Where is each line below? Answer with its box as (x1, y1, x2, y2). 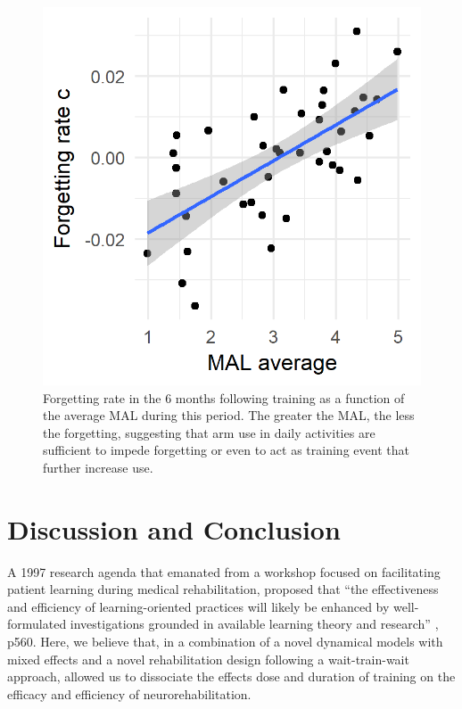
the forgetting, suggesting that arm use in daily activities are (43, 423, 375, 441)
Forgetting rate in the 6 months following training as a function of (43, 388, 405, 407)
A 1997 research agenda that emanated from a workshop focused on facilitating (7, 562, 441, 581)
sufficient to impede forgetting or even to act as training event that (43, 441, 409, 459)
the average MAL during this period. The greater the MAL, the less (43, 406, 415, 425)
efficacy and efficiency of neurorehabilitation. (7, 684, 252, 703)
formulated (7, 614, 67, 633)
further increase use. (43, 458, 153, 476)
